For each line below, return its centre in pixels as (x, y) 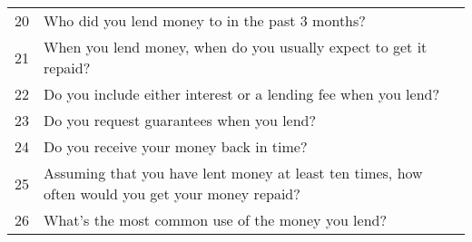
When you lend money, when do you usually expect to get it (236, 47)
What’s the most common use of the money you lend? (216, 220)
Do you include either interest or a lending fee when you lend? (242, 94)
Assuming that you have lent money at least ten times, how (233, 173)
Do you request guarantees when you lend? (180, 120)
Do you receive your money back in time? (176, 146)
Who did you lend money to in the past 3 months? (205, 20)
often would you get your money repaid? (172, 194)
